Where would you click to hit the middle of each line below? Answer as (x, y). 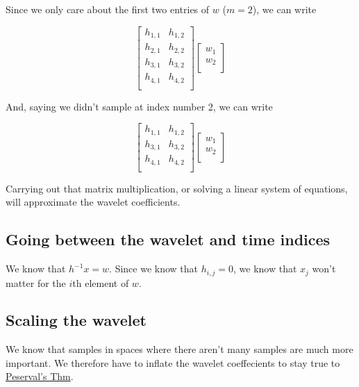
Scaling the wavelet (76, 320)
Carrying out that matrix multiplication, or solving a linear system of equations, (177, 188)
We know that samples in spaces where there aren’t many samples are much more (179, 349)
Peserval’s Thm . (40, 376)
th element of (101, 282)
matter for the (36, 282)
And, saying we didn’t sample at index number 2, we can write (139, 106)
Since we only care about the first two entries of (108, 9)
